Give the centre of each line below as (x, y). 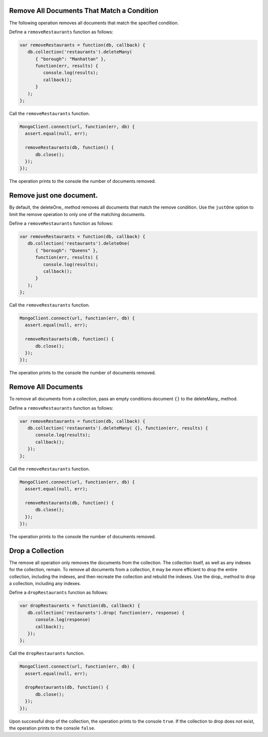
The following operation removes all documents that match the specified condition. (94, 23)
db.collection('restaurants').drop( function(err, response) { (106, 613)
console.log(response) (63, 620)
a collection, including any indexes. (45, 584)
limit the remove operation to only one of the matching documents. (77, 214)
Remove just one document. (54, 195)
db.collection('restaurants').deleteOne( (79, 244)
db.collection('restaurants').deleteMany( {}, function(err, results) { (118, 428)
